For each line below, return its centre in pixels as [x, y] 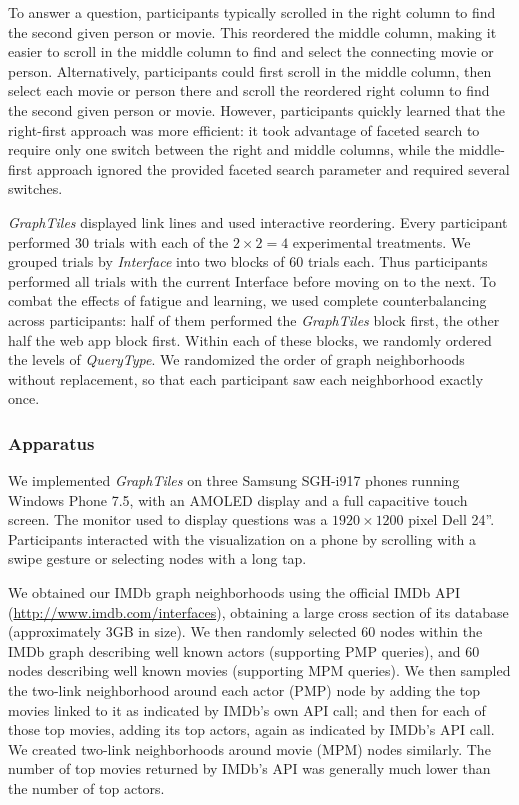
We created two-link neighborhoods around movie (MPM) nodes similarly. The [249, 748]
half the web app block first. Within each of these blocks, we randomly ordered [250, 339]
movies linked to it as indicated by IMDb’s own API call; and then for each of [247, 709]
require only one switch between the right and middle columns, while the [231, 149]
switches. [35, 188]
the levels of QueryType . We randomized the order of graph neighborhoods [236, 359]
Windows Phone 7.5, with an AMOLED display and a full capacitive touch [238, 499]
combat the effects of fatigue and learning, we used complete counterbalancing [247, 300]
